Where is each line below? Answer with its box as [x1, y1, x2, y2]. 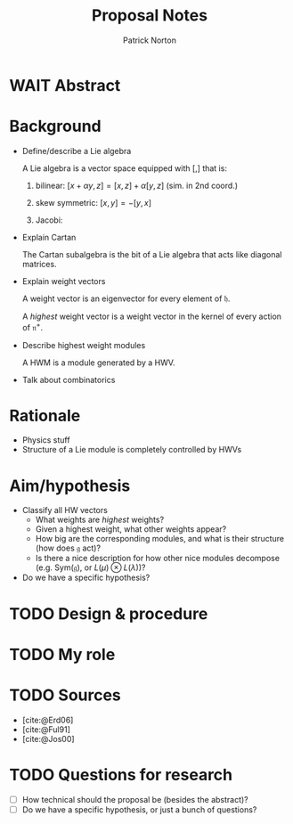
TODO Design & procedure [9, 603, 208, 624]
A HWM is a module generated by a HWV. [21, 357, 175, 368]
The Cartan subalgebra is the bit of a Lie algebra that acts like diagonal [21, 249, 282, 259]
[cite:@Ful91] [21, 723, 71, 735]
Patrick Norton [123, 35, 176, 45]
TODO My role [9, 644, 116, 665]
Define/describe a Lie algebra [21, 145, 132, 156]
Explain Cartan [21, 232, 77, 242]
